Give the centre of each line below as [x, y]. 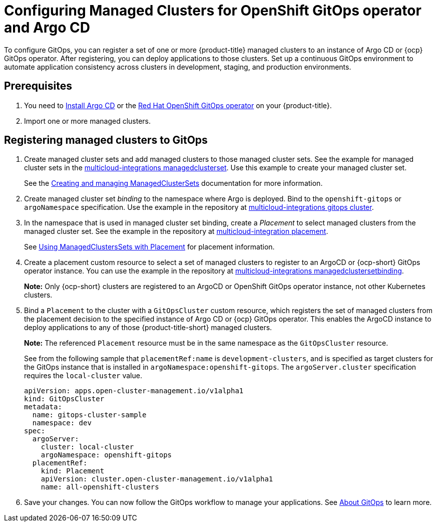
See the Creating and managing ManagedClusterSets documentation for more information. [173, 183]
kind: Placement [73, 471]
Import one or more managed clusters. [88, 121]
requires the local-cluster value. [83, 376]
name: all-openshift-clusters [100, 487]
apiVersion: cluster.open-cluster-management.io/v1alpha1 [157, 479]
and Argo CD [47, 28]
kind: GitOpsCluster [64, 399]
